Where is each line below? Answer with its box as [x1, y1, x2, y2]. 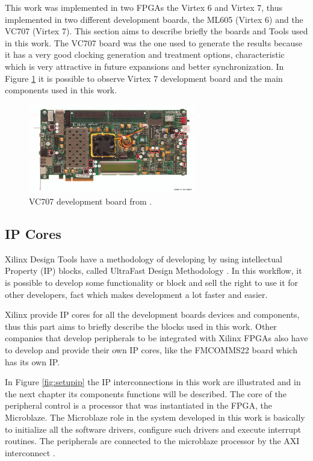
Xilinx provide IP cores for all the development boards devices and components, [5, 308, 300, 321]
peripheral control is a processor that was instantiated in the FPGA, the [5, 399, 273, 412]
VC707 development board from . [29, 195, 152, 208]
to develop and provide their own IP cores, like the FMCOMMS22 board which [5, 343, 297, 356]
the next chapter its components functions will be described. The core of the [5, 387, 287, 400]
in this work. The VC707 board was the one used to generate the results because [5, 36, 303, 49]
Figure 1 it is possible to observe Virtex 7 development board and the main [5, 72, 283, 84]
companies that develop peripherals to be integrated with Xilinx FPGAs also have [5, 332, 308, 344]
